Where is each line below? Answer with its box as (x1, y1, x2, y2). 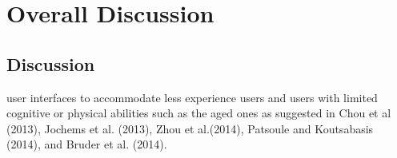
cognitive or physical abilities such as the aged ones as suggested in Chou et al (6, 105, 391, 121)
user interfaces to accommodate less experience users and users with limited (6, 89, 378, 105)
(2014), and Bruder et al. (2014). (6, 136, 167, 152)
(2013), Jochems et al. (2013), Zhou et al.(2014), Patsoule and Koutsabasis (6, 120, 374, 136)
